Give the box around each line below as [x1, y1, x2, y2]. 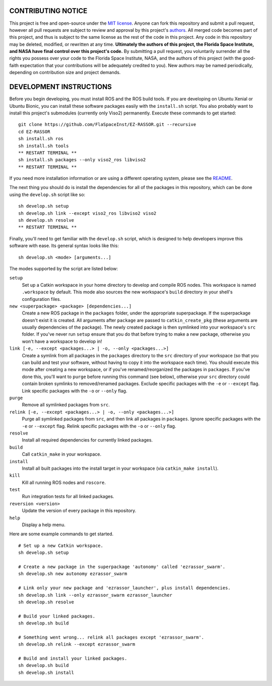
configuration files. [22, 296, 61, 302]
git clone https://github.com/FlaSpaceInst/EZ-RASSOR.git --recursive [18, 121, 196, 128]
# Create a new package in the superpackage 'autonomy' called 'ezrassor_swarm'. [18, 564, 226, 570]
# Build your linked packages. [18, 613, 96, 619]
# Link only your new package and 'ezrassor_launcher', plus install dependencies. [18, 585, 231, 591]
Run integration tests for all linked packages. [22, 493, 114, 500]
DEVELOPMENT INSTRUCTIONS [9, 83, 112, 91]
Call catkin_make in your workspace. [22, 451, 102, 457]
